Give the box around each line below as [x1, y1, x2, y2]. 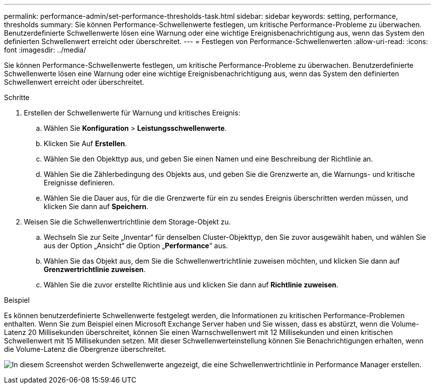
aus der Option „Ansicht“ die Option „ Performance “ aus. [44, 241, 228, 250]
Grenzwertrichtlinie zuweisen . [44, 265, 146, 274]
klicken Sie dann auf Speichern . [44, 202, 148, 211]
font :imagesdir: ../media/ [4, 46, 86, 54]
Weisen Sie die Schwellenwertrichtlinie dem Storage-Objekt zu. [24, 218, 231, 226]
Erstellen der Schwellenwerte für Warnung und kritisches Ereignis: [24, 109, 240, 117]
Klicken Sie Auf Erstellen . [44, 139, 127, 148]
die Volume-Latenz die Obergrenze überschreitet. [4, 345, 166, 353]
